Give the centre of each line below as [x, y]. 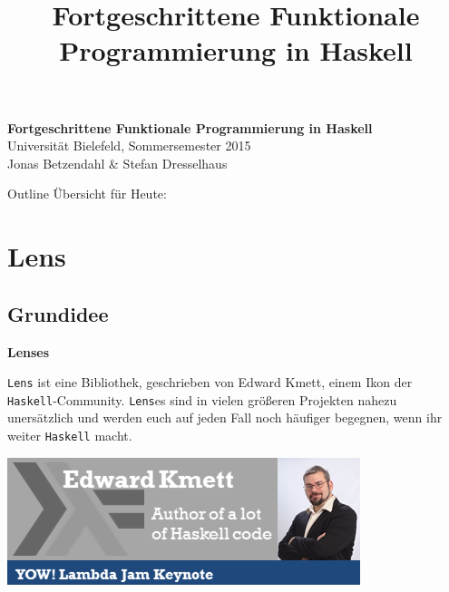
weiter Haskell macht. [70, 436]
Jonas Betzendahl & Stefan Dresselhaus [117, 163]
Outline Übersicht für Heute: [87, 194]
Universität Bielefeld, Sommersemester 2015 [129, 146]
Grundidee [58, 313]
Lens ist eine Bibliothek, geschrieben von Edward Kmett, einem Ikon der [210, 382]
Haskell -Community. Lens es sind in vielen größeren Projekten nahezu [202, 399]
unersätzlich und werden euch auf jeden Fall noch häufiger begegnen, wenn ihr [225, 417]
